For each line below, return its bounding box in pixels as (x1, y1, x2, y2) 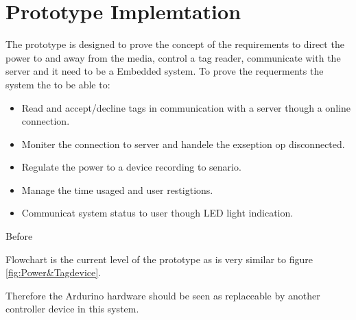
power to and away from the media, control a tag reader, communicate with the (5, 50, 341, 64)
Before (5, 229, 33, 243)
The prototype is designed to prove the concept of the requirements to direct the (5, 37, 344, 51)
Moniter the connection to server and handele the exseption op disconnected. (21, 136, 345, 151)
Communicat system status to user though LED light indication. (21, 206, 294, 220)
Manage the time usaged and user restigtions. (21, 182, 213, 197)
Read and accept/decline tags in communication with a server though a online (21, 100, 351, 114)
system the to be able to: (5, 77, 110, 91)
